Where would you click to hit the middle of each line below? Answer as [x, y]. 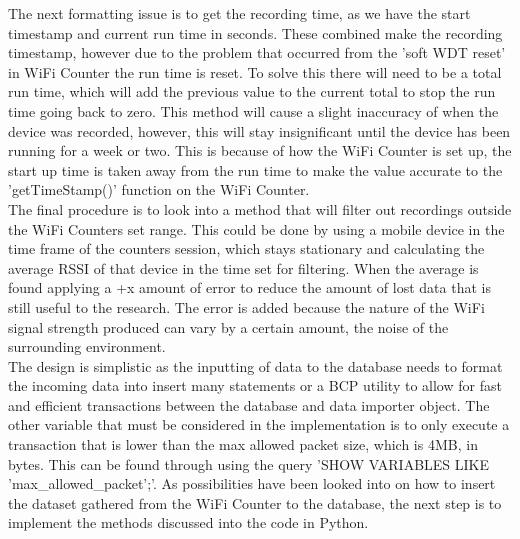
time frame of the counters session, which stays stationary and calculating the [246, 248]
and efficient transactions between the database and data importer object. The [249, 404]
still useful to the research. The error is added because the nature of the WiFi [246, 306]
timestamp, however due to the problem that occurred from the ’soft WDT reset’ [257, 52]
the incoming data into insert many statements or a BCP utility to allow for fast [255, 385]
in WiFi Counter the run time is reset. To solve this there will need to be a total [255, 71]
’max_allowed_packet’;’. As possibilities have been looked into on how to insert [252, 483]
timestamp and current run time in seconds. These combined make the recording [255, 32]
